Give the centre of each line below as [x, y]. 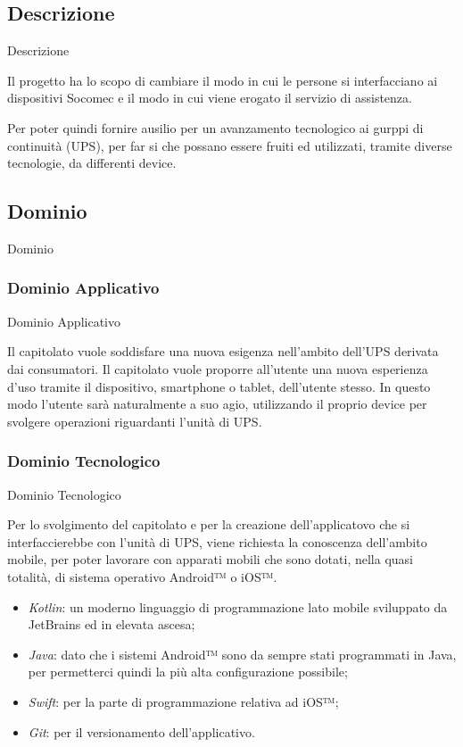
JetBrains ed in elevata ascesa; [112, 624]
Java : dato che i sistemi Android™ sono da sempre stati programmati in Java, [242, 654]
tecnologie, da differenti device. [92, 163]
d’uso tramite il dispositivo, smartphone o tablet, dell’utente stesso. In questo [219, 386]
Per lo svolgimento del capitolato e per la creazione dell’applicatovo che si [209, 524]
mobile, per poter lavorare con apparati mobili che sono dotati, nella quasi [210, 559]
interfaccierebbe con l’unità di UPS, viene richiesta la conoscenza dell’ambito [217, 541]
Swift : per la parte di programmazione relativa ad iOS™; [183, 701]
